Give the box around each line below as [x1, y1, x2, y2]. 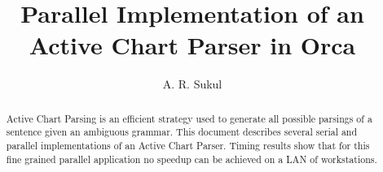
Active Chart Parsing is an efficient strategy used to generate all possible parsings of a [6, 111, 372, 125]
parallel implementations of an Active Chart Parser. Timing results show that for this [6, 139, 370, 153]
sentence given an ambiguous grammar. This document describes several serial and [6, 125, 358, 139]
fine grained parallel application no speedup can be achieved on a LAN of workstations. [6, 152, 377, 166]
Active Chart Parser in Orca [29, 28, 356, 62]
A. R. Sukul [162, 75, 222, 92]
